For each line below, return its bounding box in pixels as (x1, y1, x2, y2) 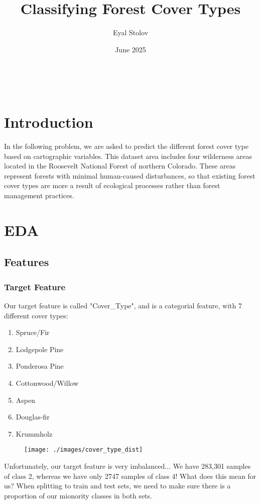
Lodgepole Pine (16, 344, 64, 354)
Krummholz (16, 428, 53, 439)
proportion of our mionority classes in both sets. (4, 490, 152, 500)
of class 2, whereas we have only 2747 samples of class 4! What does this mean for (4, 470, 256, 481)
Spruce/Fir (16, 327, 50, 338)
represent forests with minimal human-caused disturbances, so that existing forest (4, 170, 255, 181)
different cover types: (4, 310, 68, 320)
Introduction (4, 112, 93, 132)
